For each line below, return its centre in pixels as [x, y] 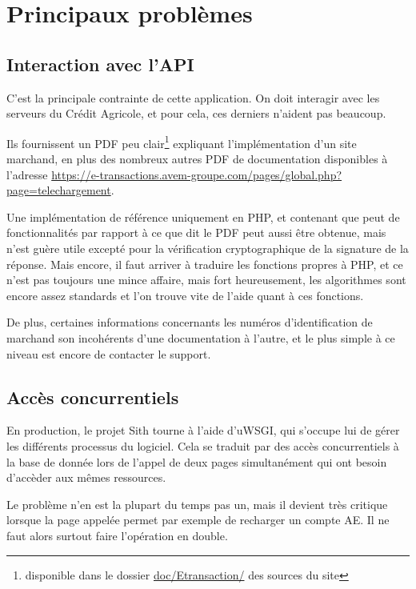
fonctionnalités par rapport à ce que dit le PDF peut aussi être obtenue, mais [196, 232]
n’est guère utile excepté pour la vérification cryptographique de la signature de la [208, 248]
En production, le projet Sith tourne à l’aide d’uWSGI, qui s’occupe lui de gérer [203, 430]
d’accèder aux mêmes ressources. [86, 477]
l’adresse [27, 174]
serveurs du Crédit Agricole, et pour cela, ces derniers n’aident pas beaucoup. [196, 113]
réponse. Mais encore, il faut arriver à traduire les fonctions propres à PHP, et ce [205, 264]
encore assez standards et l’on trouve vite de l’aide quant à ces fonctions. [185, 295]
